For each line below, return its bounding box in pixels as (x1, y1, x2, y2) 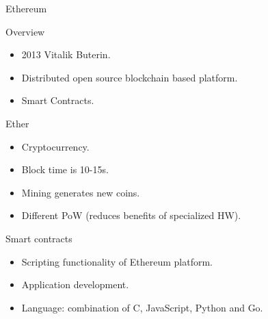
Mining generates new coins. (21, 185, 140, 199)
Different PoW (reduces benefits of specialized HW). (21, 208, 241, 222)
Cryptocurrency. (21, 139, 90, 153)
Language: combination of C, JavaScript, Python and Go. (21, 300, 263, 314)
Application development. (21, 277, 129, 292)
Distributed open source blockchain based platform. (21, 70, 238, 84)
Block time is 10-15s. (21, 162, 109, 177)
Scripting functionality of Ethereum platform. (21, 254, 213, 268)
